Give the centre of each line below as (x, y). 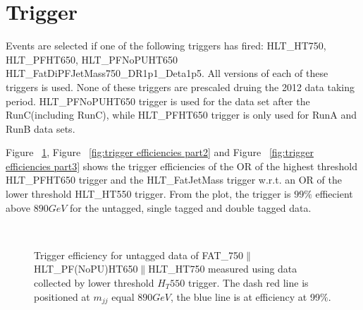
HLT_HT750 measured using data (223, 269)
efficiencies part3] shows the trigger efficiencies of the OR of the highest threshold (181, 166)
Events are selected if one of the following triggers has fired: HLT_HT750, (166, 46)
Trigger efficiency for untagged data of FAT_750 (139, 255)
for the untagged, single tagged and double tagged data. (191, 207)
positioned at (62, 296)
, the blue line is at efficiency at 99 (245, 296)
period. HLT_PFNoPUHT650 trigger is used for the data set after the (158, 101)
